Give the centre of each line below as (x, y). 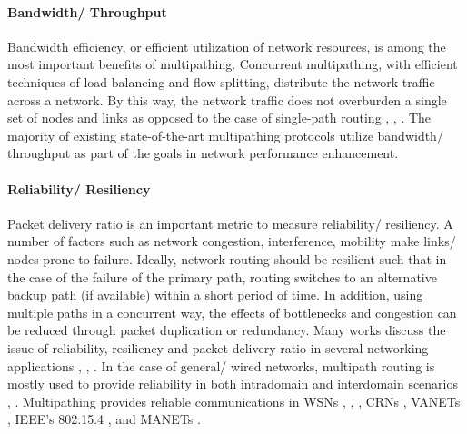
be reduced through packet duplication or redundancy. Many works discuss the (227, 330)
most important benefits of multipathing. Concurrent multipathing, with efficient (233, 64)
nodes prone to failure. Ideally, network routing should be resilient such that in (227, 258)
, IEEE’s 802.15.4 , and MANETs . (104, 419)
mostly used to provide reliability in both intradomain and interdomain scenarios (233, 384)
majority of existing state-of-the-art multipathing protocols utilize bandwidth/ (225, 135)
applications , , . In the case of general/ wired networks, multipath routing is (221, 365)
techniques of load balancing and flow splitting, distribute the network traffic (221, 81)
